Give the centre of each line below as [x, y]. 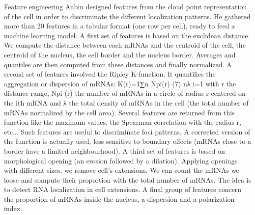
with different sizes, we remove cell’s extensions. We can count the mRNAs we [122, 170]
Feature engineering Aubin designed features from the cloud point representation [126, 6]
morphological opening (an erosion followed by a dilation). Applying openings [121, 160]
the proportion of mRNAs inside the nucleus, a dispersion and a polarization [119, 199]
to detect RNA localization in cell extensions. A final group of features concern [123, 189]
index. [13, 208]
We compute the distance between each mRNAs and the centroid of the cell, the [125, 45]
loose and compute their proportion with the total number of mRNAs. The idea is [128, 179]
